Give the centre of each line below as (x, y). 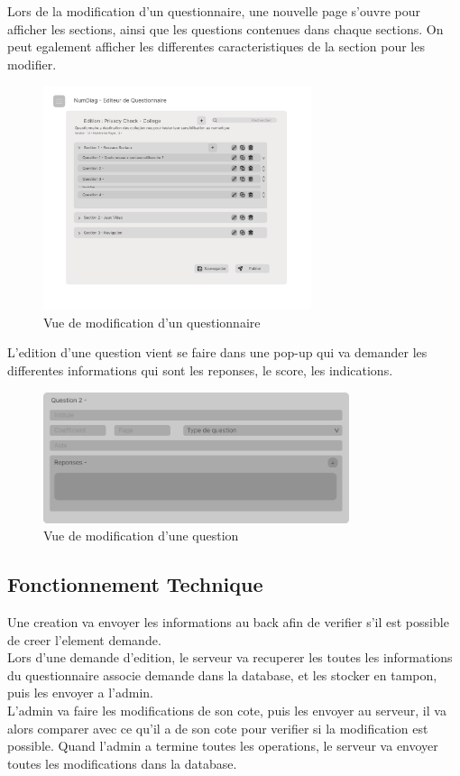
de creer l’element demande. (84, 639)
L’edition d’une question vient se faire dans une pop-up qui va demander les (217, 352)
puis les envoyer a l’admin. (80, 693)
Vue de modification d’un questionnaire (152, 322)
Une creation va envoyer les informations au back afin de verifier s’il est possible (228, 621)
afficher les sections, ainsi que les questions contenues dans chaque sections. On (225, 28)
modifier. (32, 64)
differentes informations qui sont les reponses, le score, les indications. (200, 370)
